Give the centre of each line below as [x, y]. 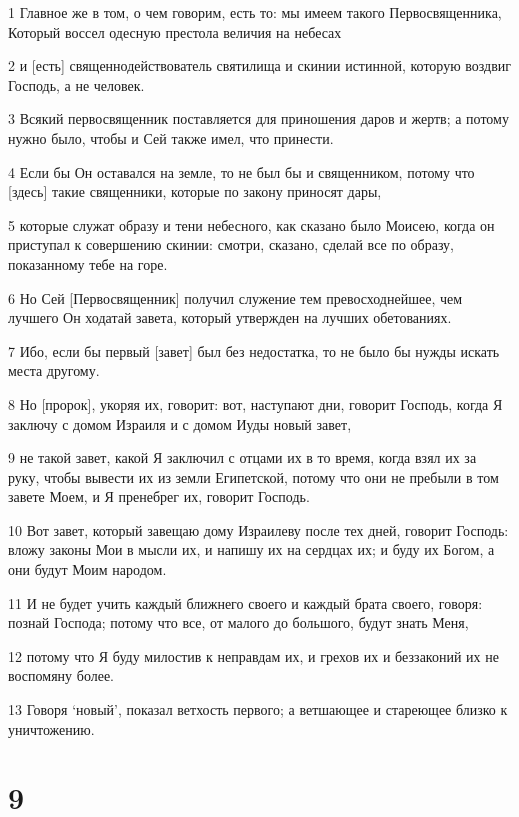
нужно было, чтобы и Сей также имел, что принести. [171, 137]
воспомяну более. [61, 675]
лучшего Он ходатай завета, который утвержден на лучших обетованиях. [230, 317]
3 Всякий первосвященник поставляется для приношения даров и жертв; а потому [258, 118]
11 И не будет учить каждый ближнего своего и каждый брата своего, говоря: [245, 602]
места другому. [54, 370]
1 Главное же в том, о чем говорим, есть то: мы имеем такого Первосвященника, [255, 12]
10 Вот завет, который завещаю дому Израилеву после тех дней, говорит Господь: [258, 529]
